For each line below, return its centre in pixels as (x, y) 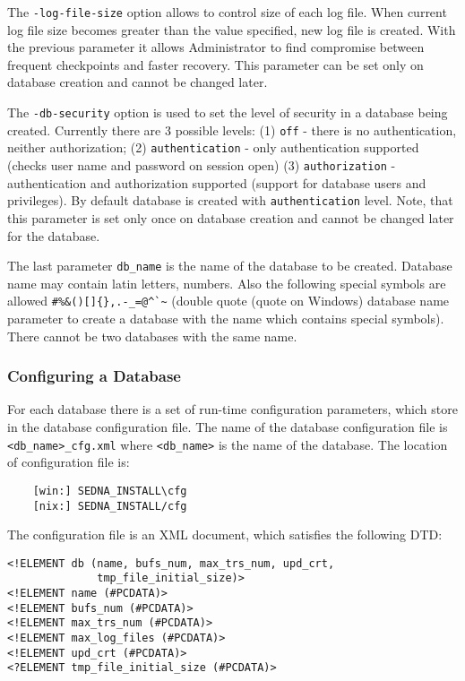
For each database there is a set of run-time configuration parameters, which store (232, 409)
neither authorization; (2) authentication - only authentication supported (213, 147)
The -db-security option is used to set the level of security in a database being (228, 112)
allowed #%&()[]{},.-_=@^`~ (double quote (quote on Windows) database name (228, 301)
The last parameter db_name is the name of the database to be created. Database (230, 266)
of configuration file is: (69, 462)
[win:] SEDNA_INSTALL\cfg (110, 491)
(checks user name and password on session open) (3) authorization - (202, 165)
